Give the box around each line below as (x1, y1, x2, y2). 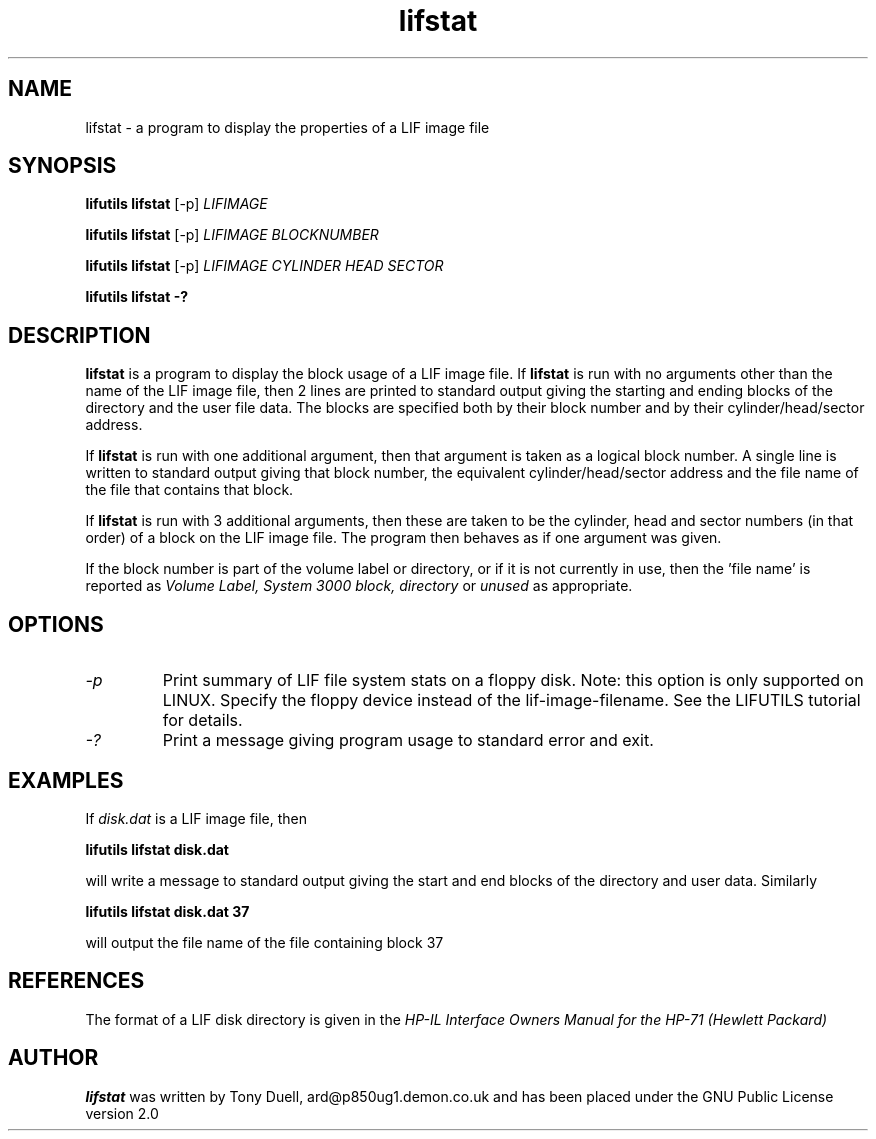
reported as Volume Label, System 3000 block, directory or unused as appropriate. (85, 577, 633, 595)
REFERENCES (8, 968, 145, 994)
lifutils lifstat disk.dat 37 (85, 902, 250, 920)
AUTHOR (8, 1045, 99, 1071)
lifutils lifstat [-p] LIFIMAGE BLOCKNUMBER (85, 226, 379, 244)
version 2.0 (85, 1104, 159, 1122)
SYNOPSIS (8, 153, 117, 179)
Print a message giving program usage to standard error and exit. (162, 730, 654, 751)
